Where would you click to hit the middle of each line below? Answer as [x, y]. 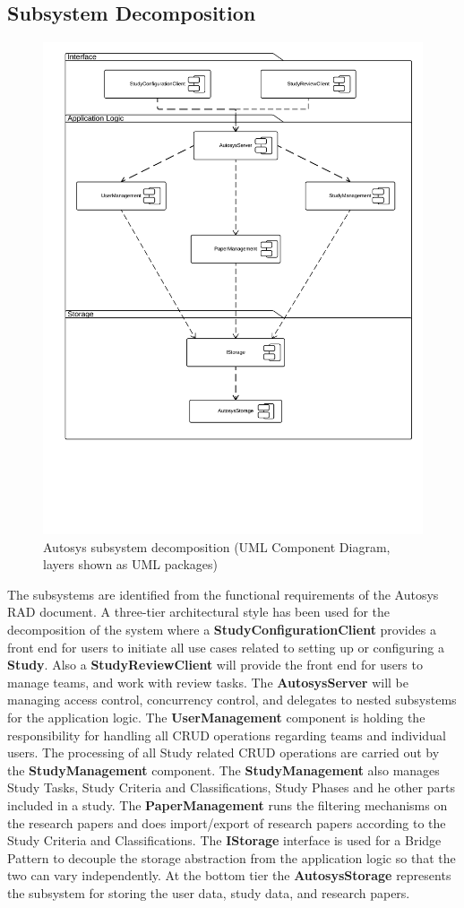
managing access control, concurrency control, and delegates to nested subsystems [232, 700]
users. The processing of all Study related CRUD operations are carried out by [223, 752]
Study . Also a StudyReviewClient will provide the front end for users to [215, 665]
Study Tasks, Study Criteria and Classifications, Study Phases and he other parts [231, 787]
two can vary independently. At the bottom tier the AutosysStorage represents [229, 875]
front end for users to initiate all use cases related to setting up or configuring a [226, 647]
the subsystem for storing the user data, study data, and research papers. [209, 892]
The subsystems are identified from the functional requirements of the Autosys [223, 594]
